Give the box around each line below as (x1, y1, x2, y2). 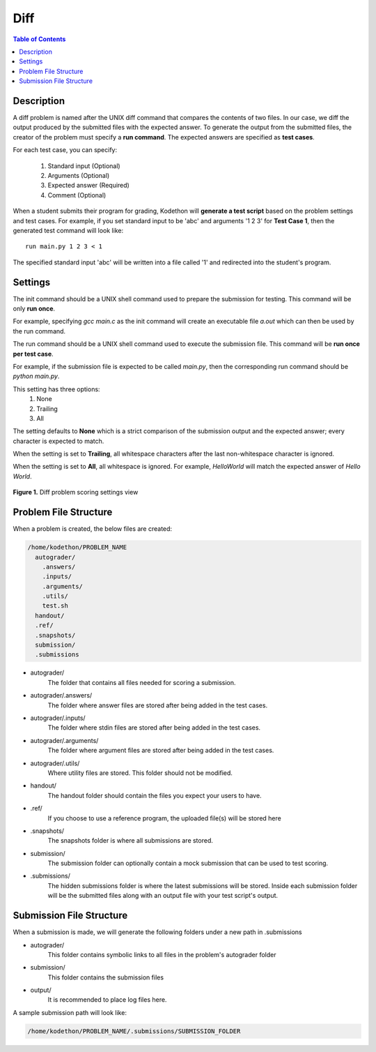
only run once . (13, 304, 56, 313)
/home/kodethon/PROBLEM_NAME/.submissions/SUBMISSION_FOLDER (27, 1027, 241, 1035)
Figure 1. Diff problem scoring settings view (13, 488, 139, 497)
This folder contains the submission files (47, 973, 164, 982)
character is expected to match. (13, 437, 104, 445)
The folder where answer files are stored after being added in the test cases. (47, 701, 268, 709)
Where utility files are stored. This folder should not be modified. (47, 768, 233, 777)
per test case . (13, 350, 54, 358)
